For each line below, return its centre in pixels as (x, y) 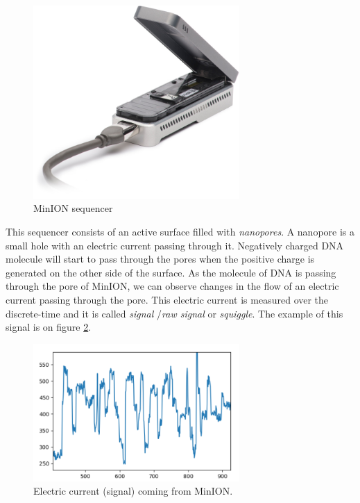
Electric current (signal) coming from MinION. (133, 491)
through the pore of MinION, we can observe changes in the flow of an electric (172, 286)
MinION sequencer (73, 208)
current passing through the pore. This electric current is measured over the (167, 300)
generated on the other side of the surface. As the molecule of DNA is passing (171, 272)
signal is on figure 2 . (49, 327)
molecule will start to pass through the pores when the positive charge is (160, 259)
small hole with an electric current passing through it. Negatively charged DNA (175, 245)
